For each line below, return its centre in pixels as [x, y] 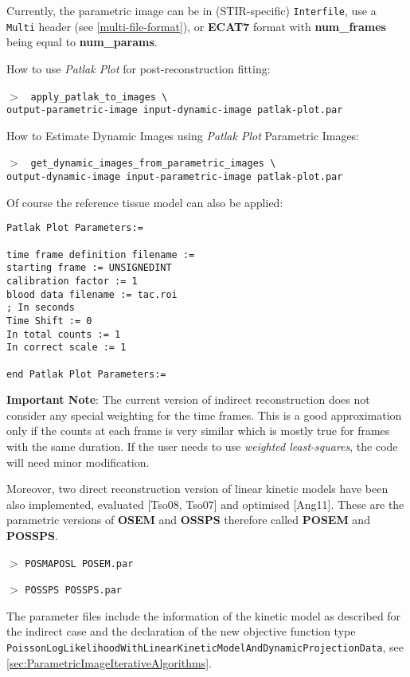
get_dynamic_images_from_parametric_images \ [153, 164]
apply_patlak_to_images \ [99, 97]
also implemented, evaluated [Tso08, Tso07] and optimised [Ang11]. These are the [205, 504]
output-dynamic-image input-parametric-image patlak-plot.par [175, 177]
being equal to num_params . [82, 42]
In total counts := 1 [64, 334]
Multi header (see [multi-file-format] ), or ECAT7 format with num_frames [196, 26]
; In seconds [41, 308]
